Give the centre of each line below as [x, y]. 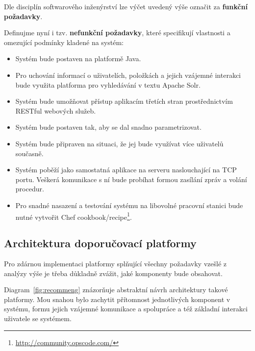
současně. [29, 153]
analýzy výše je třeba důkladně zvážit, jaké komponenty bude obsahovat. [113, 273]
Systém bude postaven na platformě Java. [78, 58]
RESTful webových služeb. [56, 110]
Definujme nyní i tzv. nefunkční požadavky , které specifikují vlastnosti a [117, 33]
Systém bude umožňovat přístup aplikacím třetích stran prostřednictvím [124, 101]
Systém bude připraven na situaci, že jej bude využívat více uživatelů [119, 143]
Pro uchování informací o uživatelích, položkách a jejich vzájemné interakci [128, 75]
